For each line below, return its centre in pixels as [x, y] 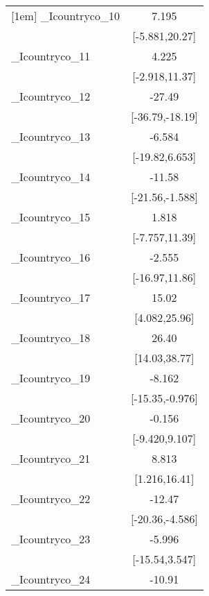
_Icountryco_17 [51, 297]
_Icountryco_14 [51, 177]
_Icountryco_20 [51, 418]
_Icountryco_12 [51, 96]
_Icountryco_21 [51, 458]
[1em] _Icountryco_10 [65, 16]
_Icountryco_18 [51, 338]
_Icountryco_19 [51, 378]
